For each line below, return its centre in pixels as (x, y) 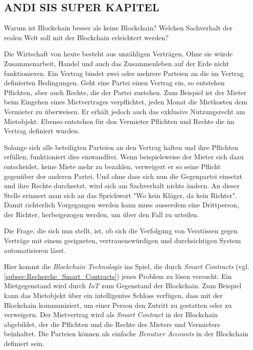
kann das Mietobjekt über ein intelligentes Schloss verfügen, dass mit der (114, 295)
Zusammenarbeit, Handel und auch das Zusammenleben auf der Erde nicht (116, 63)
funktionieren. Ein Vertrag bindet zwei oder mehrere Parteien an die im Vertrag (124, 73)
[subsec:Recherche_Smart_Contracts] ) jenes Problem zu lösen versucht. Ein (118, 276)
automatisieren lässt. (35, 250)
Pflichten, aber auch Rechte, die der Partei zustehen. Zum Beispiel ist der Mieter (125, 92)
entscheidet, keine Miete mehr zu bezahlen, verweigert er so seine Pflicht (112, 166)
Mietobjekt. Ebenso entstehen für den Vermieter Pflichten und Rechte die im (119, 121)
